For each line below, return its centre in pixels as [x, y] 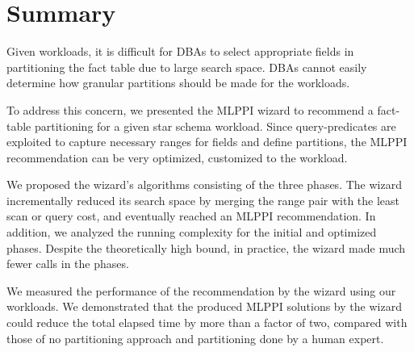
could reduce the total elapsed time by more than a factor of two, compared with [207, 323]
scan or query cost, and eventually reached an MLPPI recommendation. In [191, 216]
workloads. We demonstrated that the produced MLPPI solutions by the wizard [204, 306]
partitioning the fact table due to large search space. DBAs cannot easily [187, 67]
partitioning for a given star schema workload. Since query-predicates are [215, 126]
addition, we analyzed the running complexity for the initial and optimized [192, 232]
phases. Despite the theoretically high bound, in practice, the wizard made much [206, 247]
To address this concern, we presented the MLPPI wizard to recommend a [190, 109]
